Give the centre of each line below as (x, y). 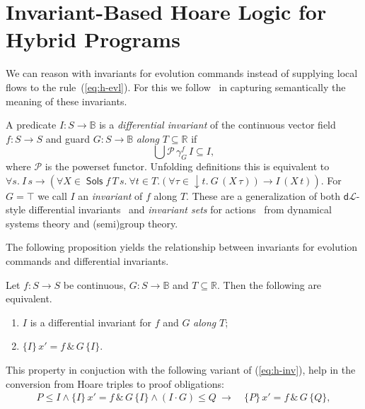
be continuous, (95, 284)
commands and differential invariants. (87, 261)
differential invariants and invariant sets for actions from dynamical (180, 209)
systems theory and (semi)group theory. (92, 223)
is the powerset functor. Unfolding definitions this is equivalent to (187, 166)
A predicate (31, 125)
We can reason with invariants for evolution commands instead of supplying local (182, 73)
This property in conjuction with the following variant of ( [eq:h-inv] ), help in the (181, 370)
